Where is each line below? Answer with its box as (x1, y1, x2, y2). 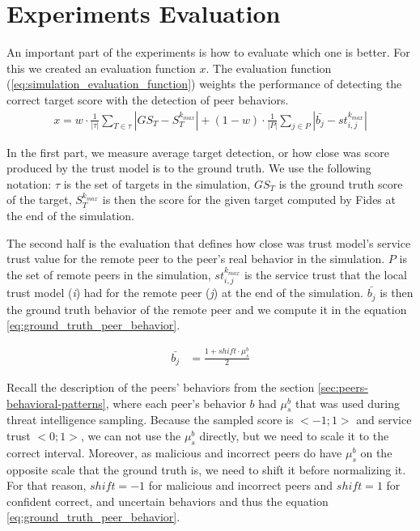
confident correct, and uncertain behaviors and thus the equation (6, 492, 329, 509)
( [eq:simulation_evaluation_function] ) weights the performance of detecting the (6, 75, 402, 92)
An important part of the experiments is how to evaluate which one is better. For (6, 44, 410, 61)
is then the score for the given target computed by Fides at (102, 191, 396, 208)
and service (356, 411, 412, 428)
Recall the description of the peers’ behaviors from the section (6, 379, 315, 396)
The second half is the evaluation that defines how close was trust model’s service (6, 234, 411, 251)
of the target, (6, 191, 72, 208)
